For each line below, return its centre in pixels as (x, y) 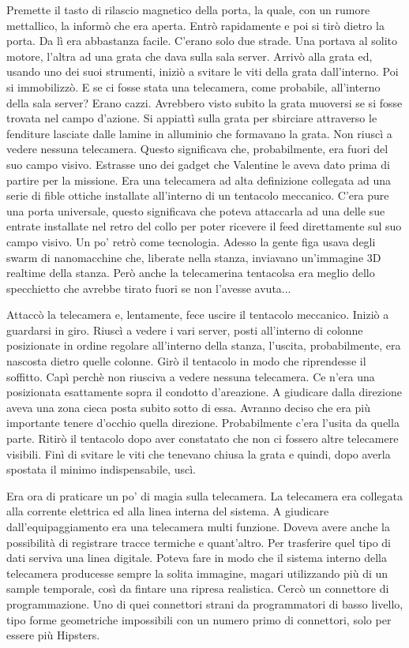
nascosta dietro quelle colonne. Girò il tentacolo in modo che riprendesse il (186, 361)
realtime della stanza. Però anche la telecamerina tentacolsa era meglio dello (191, 273)
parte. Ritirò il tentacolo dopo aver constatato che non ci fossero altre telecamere (203, 438)
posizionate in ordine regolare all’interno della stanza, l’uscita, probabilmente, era (204, 345)
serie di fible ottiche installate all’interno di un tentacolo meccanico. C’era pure (198, 195)
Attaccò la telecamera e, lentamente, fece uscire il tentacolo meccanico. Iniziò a (198, 315)
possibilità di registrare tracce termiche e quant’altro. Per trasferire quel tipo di (199, 542)
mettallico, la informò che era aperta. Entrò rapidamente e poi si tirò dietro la (195, 25)
